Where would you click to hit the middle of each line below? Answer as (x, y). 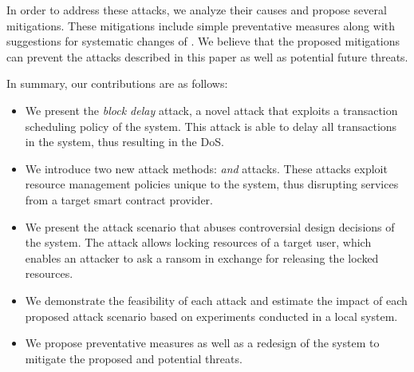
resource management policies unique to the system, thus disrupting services (212, 184)
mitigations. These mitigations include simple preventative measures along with (201, 25)
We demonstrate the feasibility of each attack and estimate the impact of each (216, 300)
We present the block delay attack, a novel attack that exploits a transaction (211, 110)
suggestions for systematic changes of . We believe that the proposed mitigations (203, 41)
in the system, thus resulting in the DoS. (124, 142)
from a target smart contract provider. (119, 199)
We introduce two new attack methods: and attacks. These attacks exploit (206, 168)
